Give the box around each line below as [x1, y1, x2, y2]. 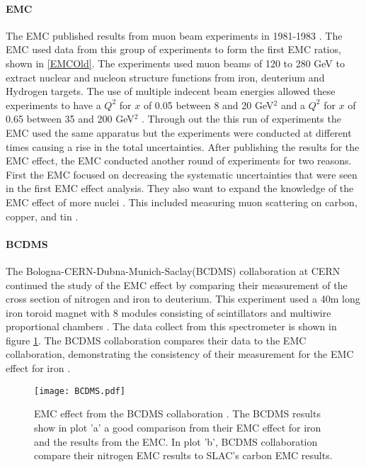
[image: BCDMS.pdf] [34, 386, 125, 396]
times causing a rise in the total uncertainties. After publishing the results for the [6, 139, 360, 154]
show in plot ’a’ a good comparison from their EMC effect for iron [34, 420, 321, 434]
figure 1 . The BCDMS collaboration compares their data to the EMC [6, 332, 307, 347]
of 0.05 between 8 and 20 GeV [143, 97, 274, 112]
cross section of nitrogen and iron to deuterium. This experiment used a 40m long [6, 291, 360, 306]
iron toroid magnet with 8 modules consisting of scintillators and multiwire [6, 305, 331, 320]
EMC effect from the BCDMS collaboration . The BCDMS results [34, 406, 321, 421]
